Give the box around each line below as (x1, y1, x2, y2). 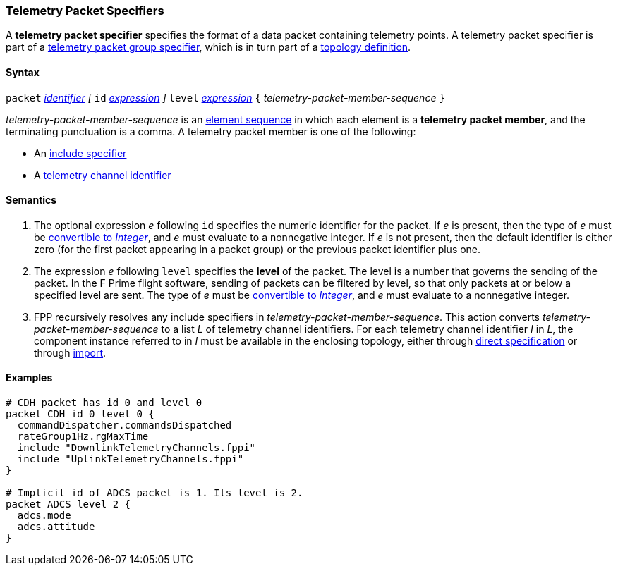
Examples (6, 372, 53, 384)
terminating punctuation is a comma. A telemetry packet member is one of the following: (6, 125, 416, 137)
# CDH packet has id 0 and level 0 (6, 397, 202, 409)
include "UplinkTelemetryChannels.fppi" (17, 453, 244, 465)
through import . (34, 346, 107, 359)
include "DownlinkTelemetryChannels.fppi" (17, 442, 256, 454)
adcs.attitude (17, 521, 95, 533)
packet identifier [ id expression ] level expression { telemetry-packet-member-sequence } (6, 91, 445, 104)
